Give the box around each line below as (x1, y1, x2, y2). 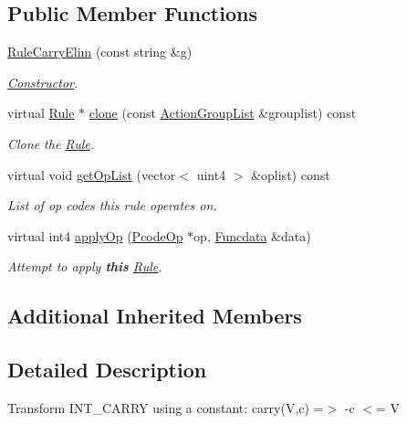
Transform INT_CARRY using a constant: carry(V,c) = (7, 397, 324, 417)
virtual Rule (7, 103, 75, 122)
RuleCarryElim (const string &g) (7, 42, 193, 61)
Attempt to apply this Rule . (7, 257, 162, 276)
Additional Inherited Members (7, 302, 302, 330)
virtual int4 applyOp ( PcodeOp (7, 226, 183, 245)
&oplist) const (251, 164, 330, 184)
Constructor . (7, 72, 78, 91)
